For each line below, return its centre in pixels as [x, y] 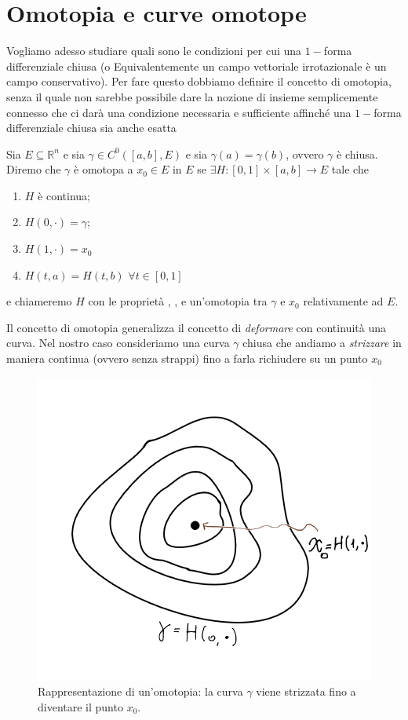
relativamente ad [343, 301]
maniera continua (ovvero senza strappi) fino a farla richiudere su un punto [187, 358]
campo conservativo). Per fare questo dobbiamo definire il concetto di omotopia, [199, 81]
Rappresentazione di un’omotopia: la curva [140, 691]
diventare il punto [80, 706]
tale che [350, 169]
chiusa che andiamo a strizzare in [322, 343]
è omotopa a [104, 169]
